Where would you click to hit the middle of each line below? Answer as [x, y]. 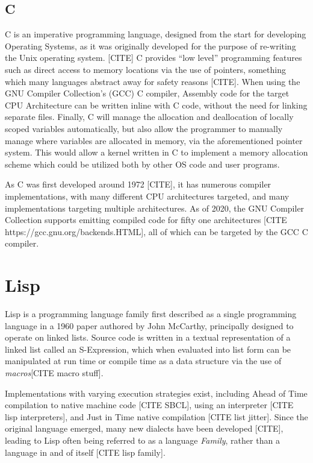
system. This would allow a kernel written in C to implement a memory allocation [156, 152]
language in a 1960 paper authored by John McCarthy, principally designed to [149, 325]
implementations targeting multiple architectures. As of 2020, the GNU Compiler [155, 208]
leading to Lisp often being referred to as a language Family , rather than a [142, 440]
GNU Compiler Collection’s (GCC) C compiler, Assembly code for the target [147, 93]
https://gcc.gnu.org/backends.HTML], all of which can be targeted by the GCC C [156, 231]
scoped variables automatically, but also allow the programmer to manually [144, 128]
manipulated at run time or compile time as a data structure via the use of [143, 361]
